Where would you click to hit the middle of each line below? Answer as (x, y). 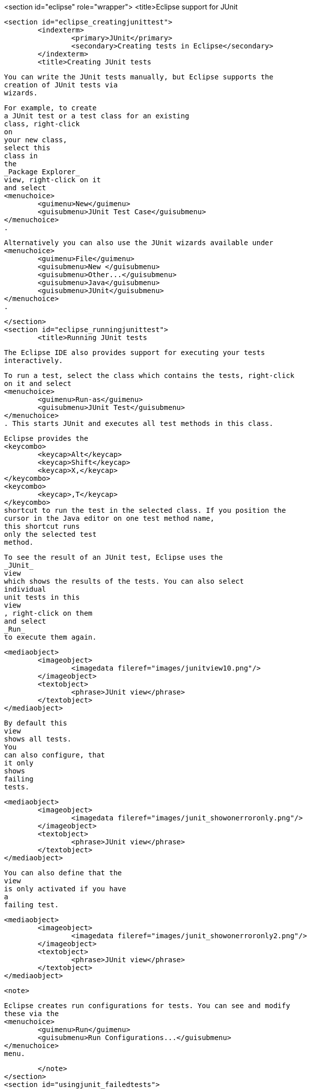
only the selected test (50, 534)
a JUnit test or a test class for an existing (97, 116)
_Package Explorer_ (42, 172)
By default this (36, 723)
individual (25, 589)
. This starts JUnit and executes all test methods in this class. (139, 423)
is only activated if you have (65, 889)
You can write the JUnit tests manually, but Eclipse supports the (139, 77)
